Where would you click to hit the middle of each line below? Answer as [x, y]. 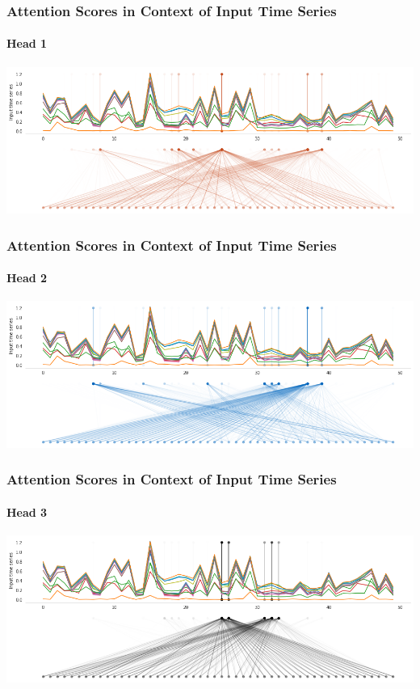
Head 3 [27, 511]
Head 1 [27, 43]
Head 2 [27, 278]
